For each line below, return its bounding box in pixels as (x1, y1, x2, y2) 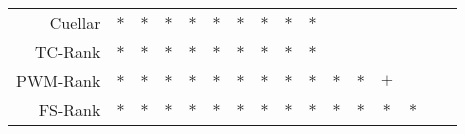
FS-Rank (38, 98, 101, 121)
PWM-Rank (16, 69, 101, 92)
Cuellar (49, 11, 101, 34)
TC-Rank (34, 40, 101, 63)
